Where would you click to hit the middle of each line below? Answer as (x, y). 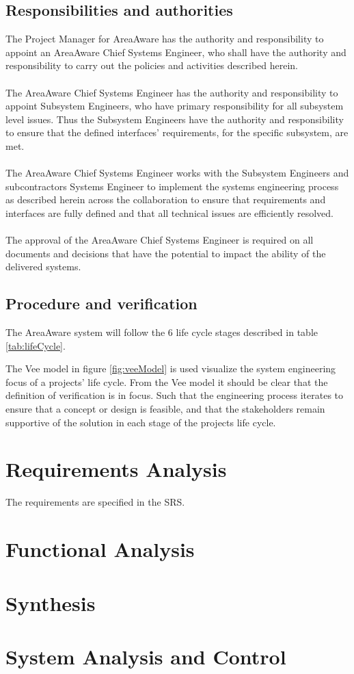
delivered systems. (43, 267)
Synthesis (51, 602)
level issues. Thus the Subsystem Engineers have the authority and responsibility (175, 119)
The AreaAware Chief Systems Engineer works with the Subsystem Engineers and (177, 173)
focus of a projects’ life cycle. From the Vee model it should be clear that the (167, 381)
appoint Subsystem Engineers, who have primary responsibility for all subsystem (175, 106)
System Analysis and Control (146, 656)
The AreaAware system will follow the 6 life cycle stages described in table (162, 332)
